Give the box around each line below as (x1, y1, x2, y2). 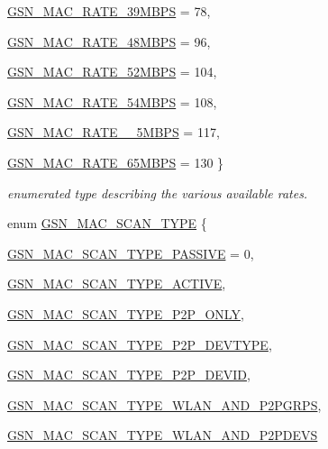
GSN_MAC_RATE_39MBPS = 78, (7, 2, 211, 20)
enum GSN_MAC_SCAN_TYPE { (7, 214, 207, 233)
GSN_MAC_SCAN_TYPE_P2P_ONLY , (7, 304, 244, 323)
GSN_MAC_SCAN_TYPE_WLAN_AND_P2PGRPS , (7, 395, 322, 414)
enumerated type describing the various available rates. (7, 183, 308, 202)
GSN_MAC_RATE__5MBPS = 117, (7, 123, 220, 142)
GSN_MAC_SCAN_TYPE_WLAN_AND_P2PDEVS (7, 426, 318, 444)
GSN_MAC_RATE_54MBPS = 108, (7, 92, 217, 111)
